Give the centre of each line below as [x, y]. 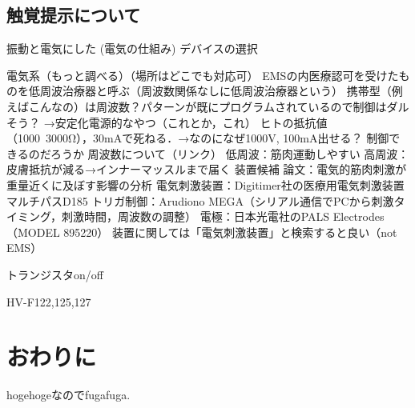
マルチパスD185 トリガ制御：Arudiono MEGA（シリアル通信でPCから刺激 [200, 200]
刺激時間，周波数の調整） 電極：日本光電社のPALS [196, 216]
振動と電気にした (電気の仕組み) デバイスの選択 [132, 48]
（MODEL [33, 232]
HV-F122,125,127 [49, 301]
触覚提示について [74, 15]
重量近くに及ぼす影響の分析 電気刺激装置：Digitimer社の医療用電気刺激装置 [205, 184]
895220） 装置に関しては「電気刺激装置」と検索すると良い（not [230, 232]
